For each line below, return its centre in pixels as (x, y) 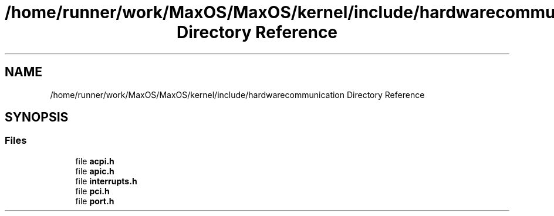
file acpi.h (95, 161)
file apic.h (95, 171)
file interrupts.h (106, 181)
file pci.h (92, 191)
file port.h (95, 201)
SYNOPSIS (37, 117)
